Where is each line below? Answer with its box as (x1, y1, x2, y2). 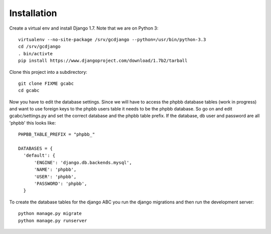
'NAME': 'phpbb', (34, 167, 77, 173)
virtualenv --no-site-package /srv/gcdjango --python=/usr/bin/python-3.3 (18, 37, 206, 42)
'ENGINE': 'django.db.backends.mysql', (34, 160, 132, 165)
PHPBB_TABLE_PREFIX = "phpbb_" (18, 132, 95, 138)
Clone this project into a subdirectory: (9, 69, 87, 75)
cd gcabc (18, 88, 40, 93)
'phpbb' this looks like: (9, 120, 56, 126)
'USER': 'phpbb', (34, 174, 77, 179)
